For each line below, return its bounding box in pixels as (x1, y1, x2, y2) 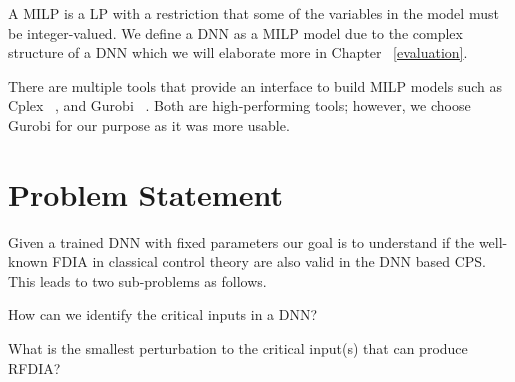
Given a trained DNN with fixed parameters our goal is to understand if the (8, 231, 475, 252)
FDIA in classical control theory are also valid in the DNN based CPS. (52, 251, 486, 272)
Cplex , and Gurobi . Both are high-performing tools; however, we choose (8, 95, 471, 116)
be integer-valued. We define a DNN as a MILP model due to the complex (8, 22, 463, 43)
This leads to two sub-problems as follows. (8, 270, 267, 291)
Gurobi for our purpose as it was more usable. (8, 114, 290, 135)
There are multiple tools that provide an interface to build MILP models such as (8, 75, 502, 96)
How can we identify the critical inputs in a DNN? (8, 304, 318, 325)
